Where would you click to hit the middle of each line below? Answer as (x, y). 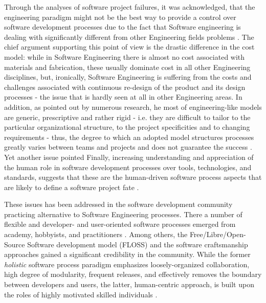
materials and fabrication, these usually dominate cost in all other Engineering (127, 67)
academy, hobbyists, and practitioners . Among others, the (96, 234)
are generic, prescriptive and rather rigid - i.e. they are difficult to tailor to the (127, 117)
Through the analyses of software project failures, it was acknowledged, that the (130, 7)
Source (15, 244)
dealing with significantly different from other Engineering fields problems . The (129, 37)
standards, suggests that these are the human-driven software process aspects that (133, 177)
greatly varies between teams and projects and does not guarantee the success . (128, 147)
